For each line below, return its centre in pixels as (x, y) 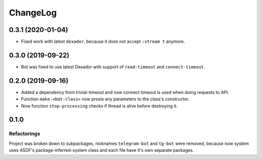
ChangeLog (33, 13)
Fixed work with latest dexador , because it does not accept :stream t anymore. (103, 42)
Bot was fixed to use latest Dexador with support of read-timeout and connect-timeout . (113, 67)
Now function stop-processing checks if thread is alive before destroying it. (99, 106)
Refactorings (25, 134)
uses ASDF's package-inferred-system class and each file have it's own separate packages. (101, 150)
